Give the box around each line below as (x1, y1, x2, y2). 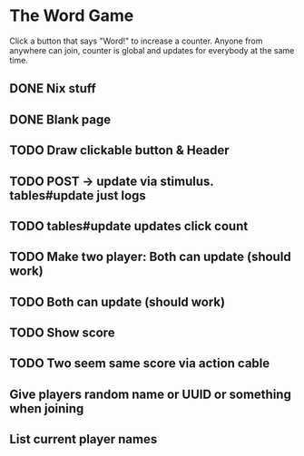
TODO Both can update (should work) (9, 294, 225, 309)
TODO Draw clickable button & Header (9, 142, 230, 159)
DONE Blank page (9, 112, 112, 127)
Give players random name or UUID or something (9, 386, 292, 402)
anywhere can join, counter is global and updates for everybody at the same (9, 44, 295, 55)
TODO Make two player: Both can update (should (9, 249, 292, 265)
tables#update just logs (9, 188, 147, 203)
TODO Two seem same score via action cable (9, 355, 270, 372)
